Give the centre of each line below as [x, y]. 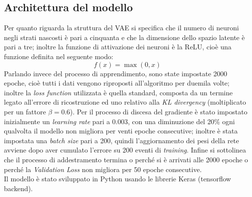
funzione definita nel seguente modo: [59, 56]
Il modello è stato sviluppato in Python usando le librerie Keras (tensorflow [118, 179]
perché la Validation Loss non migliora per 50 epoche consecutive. [103, 169]
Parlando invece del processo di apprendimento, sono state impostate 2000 [116, 73]
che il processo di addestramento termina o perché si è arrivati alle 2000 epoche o [126, 159]
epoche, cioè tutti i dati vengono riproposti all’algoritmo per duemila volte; [117, 83]
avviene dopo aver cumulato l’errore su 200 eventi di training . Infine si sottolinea [125, 150]
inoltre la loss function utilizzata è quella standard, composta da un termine [118, 92]
